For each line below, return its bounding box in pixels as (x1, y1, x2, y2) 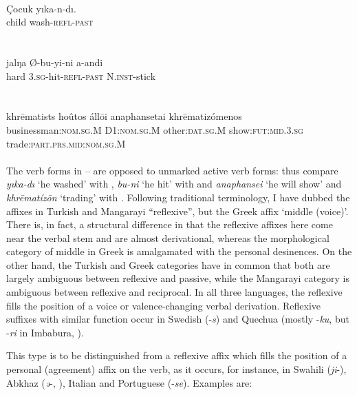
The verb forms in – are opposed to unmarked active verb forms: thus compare (6, 163, 338, 177)
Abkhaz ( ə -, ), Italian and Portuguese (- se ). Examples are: (6, 375, 252, 389)
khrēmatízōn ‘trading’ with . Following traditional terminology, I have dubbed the (6, 190, 350, 204)
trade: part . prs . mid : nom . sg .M (6, 136, 126, 150)
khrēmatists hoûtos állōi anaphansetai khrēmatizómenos (6, 109, 242, 123)
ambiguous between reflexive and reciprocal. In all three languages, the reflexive (6, 285, 343, 299)
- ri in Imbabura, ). (6, 325, 84, 339)
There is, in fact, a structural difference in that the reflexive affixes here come (6, 217, 333, 232)
